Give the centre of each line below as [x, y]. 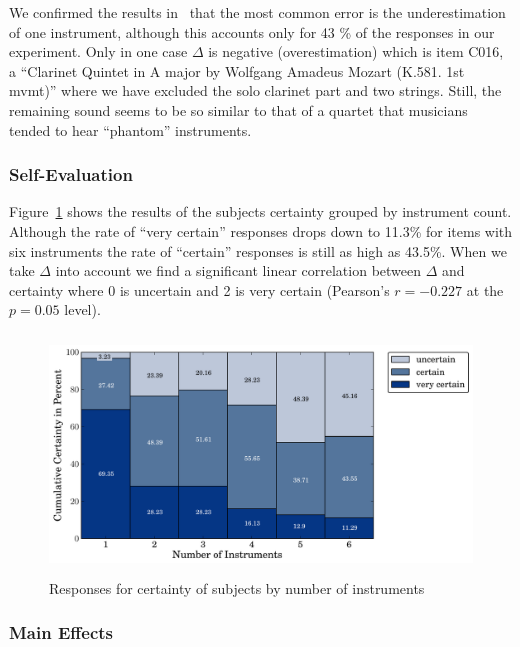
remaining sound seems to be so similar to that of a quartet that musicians [238, 109]
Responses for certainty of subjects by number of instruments [237, 587]
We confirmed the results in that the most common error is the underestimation [257, 12]
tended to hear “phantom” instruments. [130, 129]
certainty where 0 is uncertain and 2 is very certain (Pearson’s [199, 289]
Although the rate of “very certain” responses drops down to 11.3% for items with [261, 230]
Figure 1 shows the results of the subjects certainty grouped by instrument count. [260, 211]
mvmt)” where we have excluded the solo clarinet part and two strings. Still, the [255, 90]
